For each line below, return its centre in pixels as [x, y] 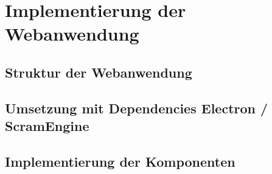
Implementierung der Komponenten [120, 161]
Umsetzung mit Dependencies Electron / [137, 108]
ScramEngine [47, 126]
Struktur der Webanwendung [99, 72]
